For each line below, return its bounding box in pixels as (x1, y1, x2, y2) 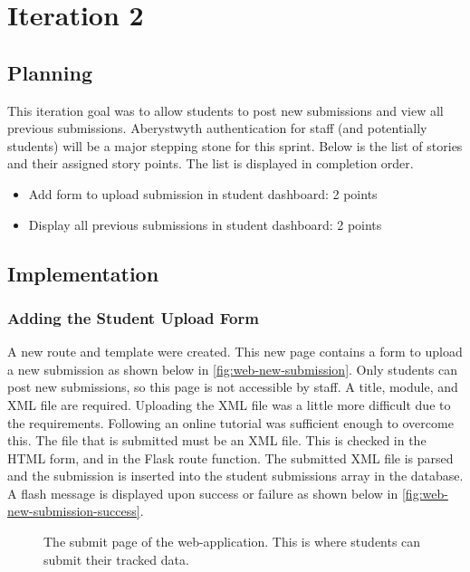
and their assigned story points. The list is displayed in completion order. (7, 154, 414, 173)
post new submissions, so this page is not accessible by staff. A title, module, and (7, 377, 458, 396)
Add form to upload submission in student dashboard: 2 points (28, 184, 378, 203)
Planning (7, 58, 92, 86)
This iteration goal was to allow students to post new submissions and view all (7, 100, 444, 119)
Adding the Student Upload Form (7, 306, 259, 329)
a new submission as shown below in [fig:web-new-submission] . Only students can (7, 359, 458, 378)
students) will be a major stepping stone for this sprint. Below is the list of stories (7, 136, 463, 155)
